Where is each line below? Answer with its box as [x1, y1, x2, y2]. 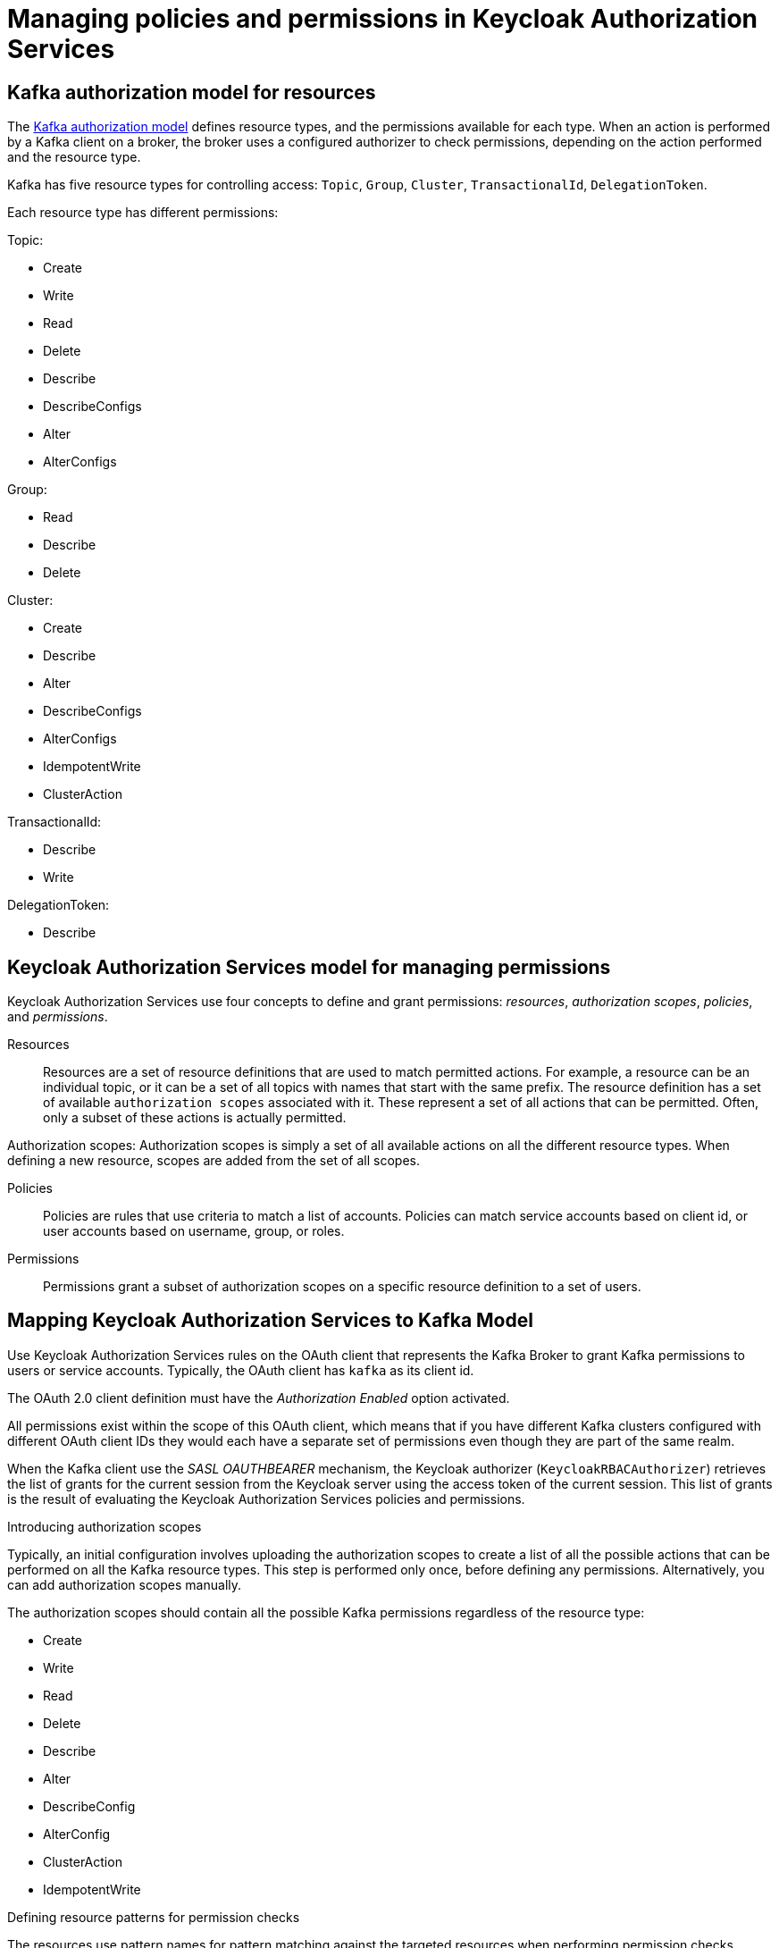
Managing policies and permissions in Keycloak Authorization [7, 4, 758, 34]
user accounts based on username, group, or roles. [43, 1223, 345, 1239]
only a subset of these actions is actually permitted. [43, 1110, 347, 1126]
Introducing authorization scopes [7, 1518, 202, 1534]
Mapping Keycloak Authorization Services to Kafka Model [7, 1309, 533, 1332]
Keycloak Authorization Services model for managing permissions [7, 955, 611, 978]
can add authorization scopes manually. [7, 1576, 242, 1592]
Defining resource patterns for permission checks [7, 1909, 300, 1925]
